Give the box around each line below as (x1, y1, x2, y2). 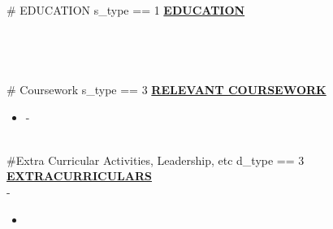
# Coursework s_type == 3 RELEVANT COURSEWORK (6, 80, 327, 97)
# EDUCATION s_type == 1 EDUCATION (6, 2, 245, 18)
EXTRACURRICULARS (6, 167, 152, 184)
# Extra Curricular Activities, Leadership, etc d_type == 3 (6, 151, 305, 168)
